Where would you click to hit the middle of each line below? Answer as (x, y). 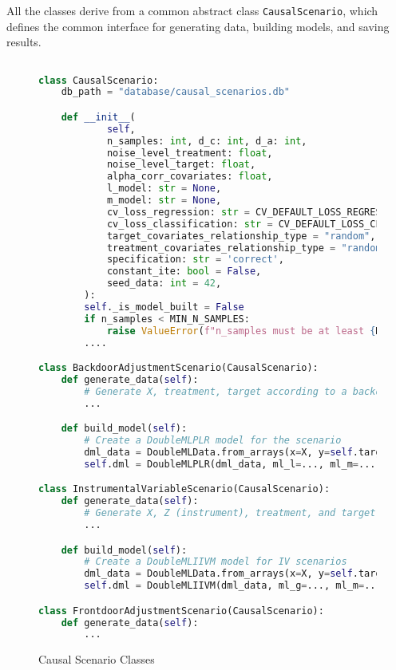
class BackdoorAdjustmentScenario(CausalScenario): (178, 368)
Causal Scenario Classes (97, 659)
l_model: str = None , (164, 189)
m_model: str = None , (164, 201)
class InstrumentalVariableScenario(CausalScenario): (184, 489)
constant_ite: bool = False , (184, 272)
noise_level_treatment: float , (190, 153)
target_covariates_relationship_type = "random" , (241, 236)
